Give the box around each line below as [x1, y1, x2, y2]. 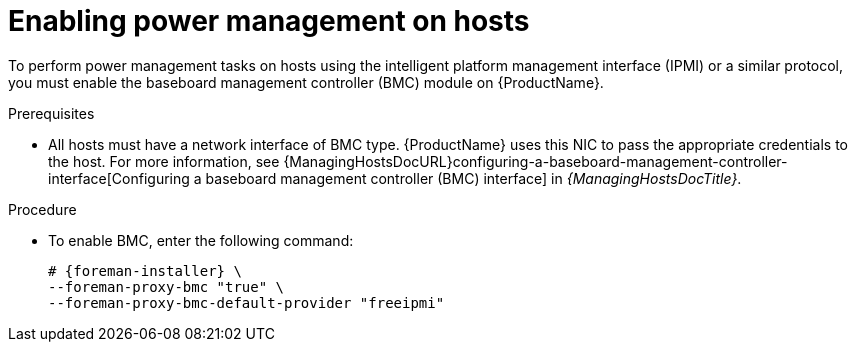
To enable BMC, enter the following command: [48, 231, 354, 249]
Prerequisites [8, 104, 95, 122]
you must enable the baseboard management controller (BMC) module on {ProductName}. [8, 73, 604, 91]
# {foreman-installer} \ [48, 262, 242, 279]
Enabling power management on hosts [8, 4, 530, 38]
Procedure [8, 200, 77, 218]
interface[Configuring [48, 169, 190, 187]
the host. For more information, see [48, 152, 280, 170]
